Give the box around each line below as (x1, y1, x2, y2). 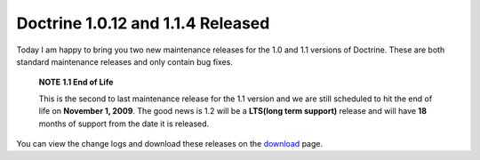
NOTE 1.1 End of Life (38, 76, 114, 88)
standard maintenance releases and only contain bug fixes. (16, 56, 233, 67)
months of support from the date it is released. (38, 118, 210, 129)
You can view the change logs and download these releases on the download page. (16, 138, 324, 148)
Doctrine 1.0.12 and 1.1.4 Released (16, 13, 270, 33)
